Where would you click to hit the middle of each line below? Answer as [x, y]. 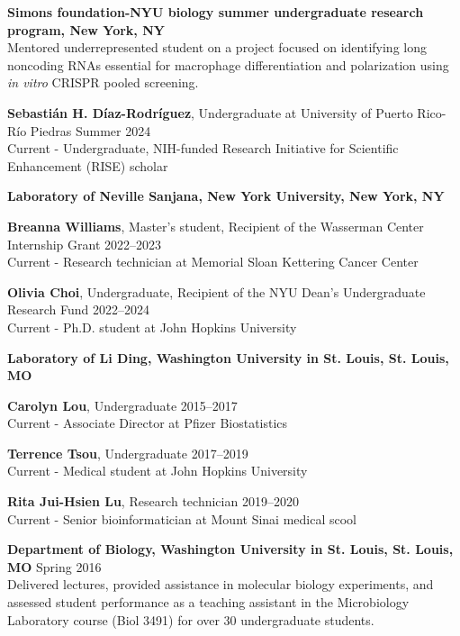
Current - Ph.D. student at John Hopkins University [152, 327]
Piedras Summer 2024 [90, 130]
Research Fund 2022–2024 [79, 309]
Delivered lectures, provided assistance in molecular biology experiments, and [221, 584]
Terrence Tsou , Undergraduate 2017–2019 [128, 453]
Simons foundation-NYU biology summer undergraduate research [216, 12]
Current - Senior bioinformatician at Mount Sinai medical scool [182, 518]
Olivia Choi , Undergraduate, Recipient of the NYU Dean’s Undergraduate [216, 291]
